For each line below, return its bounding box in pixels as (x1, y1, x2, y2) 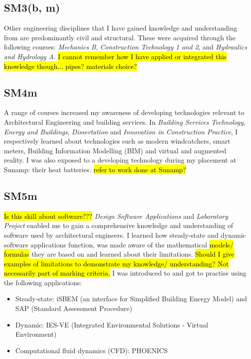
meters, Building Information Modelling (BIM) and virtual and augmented (4, 145, 226, 155)
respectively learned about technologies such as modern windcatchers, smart (4, 136, 231, 146)
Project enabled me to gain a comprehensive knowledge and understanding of (4, 220, 234, 230)
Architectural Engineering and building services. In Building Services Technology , (4, 116, 246, 127)
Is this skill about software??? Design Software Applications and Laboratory (4, 211, 228, 221)
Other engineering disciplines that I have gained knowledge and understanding (4, 23, 237, 33)
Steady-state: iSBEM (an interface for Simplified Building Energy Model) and (15, 294, 247, 304)
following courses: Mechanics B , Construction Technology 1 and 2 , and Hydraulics (4, 42, 247, 52)
